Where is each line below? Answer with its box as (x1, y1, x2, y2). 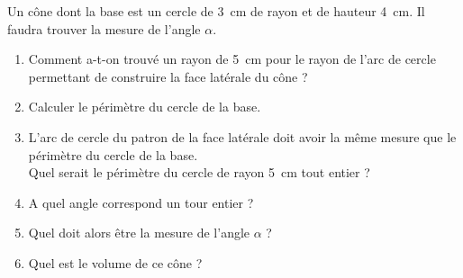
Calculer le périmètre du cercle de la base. (28, 97, 261, 116)
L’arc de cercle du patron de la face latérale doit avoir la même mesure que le (28, 127, 457, 146)
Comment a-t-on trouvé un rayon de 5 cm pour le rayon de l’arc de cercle (28, 49, 436, 68)
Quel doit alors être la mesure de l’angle (28, 223, 250, 242)
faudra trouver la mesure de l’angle (7, 19, 201, 38)
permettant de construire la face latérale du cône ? (28, 67, 308, 85)
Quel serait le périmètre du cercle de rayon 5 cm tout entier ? (28, 163, 370, 182)
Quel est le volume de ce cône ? (28, 253, 203, 272)
